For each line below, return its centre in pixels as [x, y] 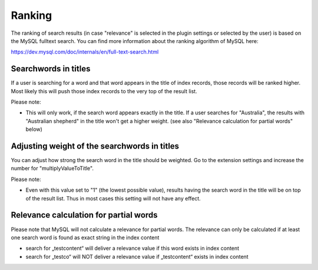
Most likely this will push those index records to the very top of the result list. [104, 91]
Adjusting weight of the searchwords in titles [95, 146]
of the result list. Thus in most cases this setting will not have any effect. [113, 198]
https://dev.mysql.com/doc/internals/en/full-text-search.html [85, 52]
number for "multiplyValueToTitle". [52, 169]
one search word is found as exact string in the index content [85, 237]
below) [34, 129]
